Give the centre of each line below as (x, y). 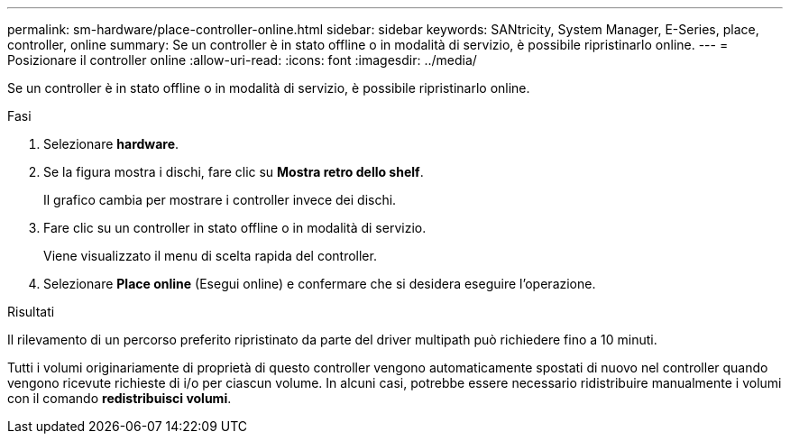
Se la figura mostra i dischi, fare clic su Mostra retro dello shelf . (234, 172)
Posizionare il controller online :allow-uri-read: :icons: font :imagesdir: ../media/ (242, 60)
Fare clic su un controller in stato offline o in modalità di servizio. (235, 228)
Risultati (31, 312)
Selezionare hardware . (111, 144)
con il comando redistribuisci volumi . (119, 398)
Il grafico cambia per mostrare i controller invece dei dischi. (220, 200)
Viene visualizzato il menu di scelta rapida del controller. (210, 256)
